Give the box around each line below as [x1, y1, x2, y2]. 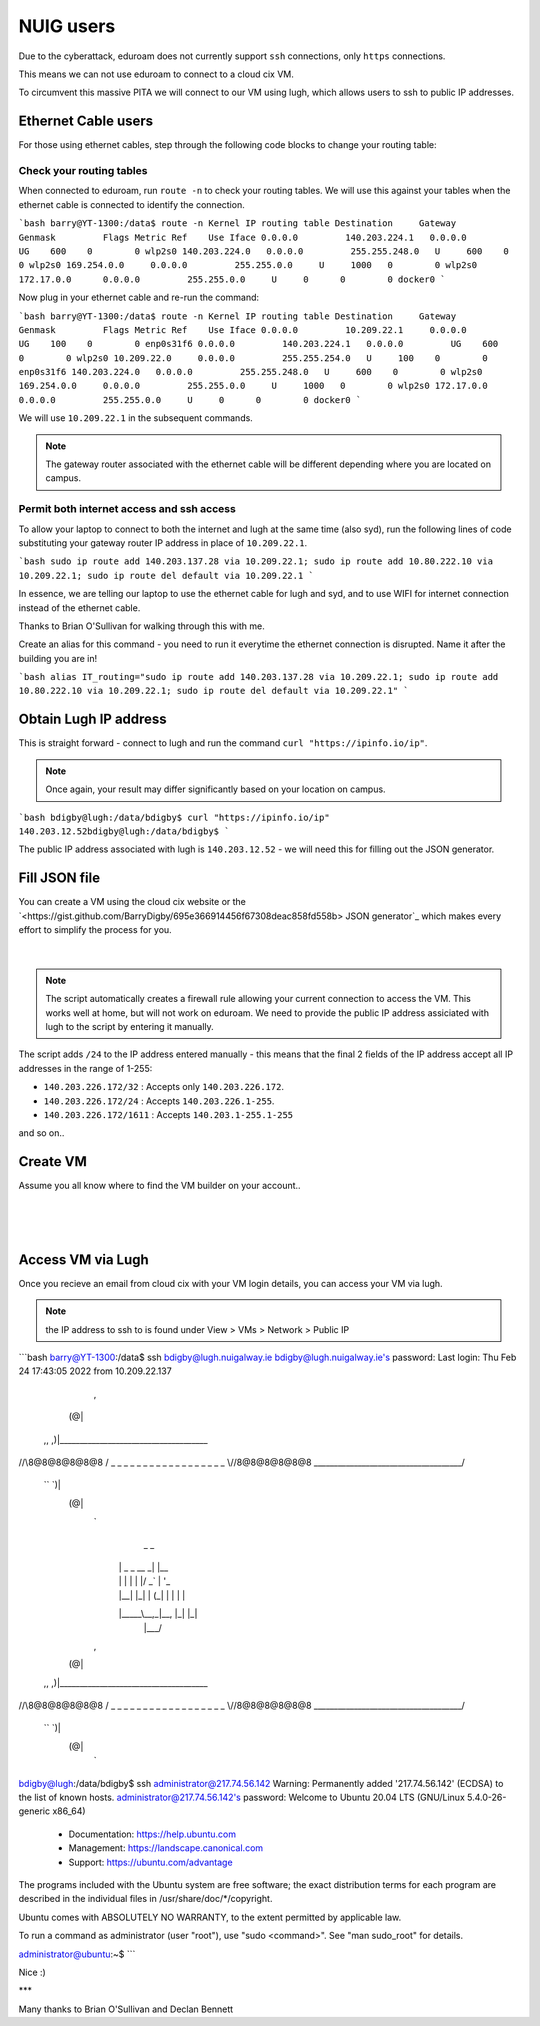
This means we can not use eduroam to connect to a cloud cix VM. [18, 68, 295, 80]
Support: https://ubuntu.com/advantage [68, 1856, 234, 1868]
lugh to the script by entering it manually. [45, 1020, 214, 1032]
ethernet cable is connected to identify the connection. [18, 198, 245, 210]
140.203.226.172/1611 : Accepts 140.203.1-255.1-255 [43, 1108, 294, 1120]
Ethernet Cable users [18, 113, 154, 130]
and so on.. [18, 1127, 65, 1139]
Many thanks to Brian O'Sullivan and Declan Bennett [18, 2003, 234, 2015]
